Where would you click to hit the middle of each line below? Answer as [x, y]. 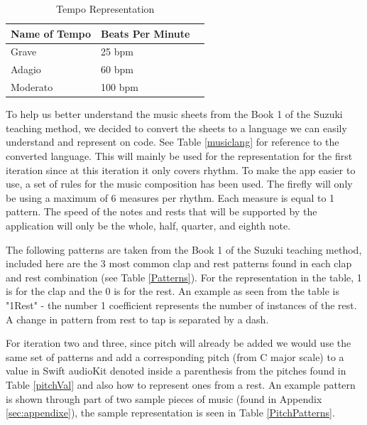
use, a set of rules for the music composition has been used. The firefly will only [179, 184]
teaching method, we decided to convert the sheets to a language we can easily [176, 128]
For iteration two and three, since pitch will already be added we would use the [179, 343]
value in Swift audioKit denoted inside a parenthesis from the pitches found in [176, 371]
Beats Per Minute [146, 33]
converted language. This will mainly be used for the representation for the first [179, 156]
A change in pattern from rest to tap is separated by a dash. [137, 319]
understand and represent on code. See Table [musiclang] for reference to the [172, 142]
